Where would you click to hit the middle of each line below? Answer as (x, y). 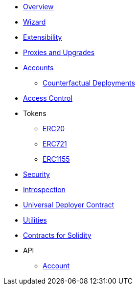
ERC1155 (56, 159)
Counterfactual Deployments (89, 83)
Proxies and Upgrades (59, 52)
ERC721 (55, 144)
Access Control (48, 98)
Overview (38, 7)
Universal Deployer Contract (69, 205)
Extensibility (43, 37)
